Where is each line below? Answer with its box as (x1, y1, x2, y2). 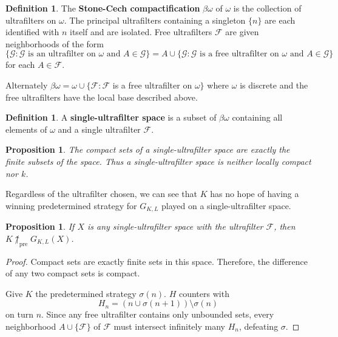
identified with (5, 25, 59, 38)
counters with (178, 287, 229, 299)
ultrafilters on (5, 13, 56, 26)
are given (225, 25, 259, 38)
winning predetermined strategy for (5, 199, 137, 212)
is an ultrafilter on (28, 50, 96, 59)
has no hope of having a (210, 187, 299, 200)
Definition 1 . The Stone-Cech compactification (5, 2, 200, 14)
